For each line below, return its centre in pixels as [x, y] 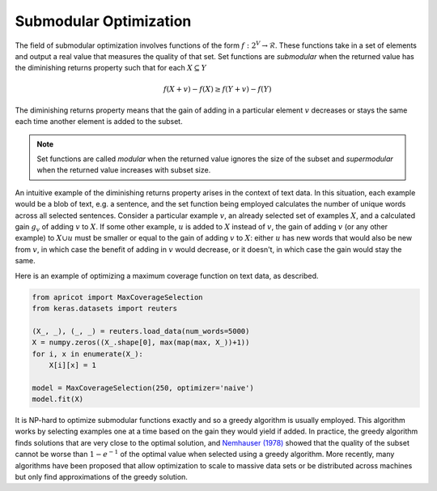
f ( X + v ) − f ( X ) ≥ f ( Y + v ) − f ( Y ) [217, 89]
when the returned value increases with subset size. [124, 170]
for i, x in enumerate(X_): [87, 354]
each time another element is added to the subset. [99, 122]
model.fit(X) [58, 399]
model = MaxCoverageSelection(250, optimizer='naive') [143, 388]
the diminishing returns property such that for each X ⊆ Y [111, 68]
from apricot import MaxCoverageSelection [117, 297]
